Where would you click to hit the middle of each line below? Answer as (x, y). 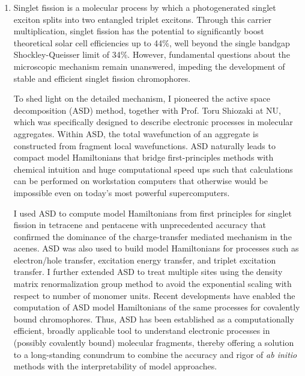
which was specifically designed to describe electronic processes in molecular (153, 122)
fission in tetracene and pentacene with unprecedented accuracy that (140, 225)
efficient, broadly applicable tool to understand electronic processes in (142, 331)
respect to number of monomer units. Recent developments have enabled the (154, 295)
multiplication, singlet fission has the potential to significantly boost (139, 31)
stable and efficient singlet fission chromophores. (102, 78)
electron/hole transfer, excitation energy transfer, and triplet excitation (145, 260)
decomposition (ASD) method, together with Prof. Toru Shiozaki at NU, (147, 110)
